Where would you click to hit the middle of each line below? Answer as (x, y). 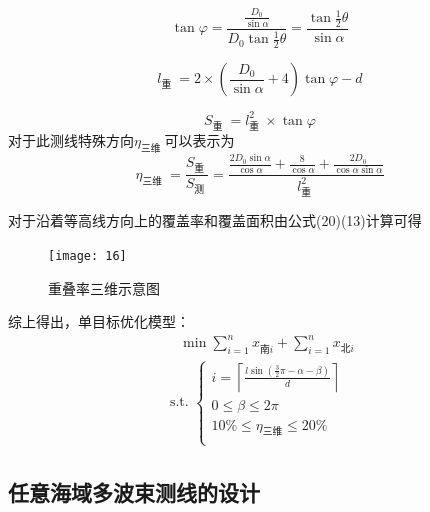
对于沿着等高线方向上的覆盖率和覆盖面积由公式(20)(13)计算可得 (215, 220)
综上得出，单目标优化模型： (99, 321)
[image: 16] (87, 256)
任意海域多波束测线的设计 (134, 492)
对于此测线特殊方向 (71, 140)
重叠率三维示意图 (104, 287)
